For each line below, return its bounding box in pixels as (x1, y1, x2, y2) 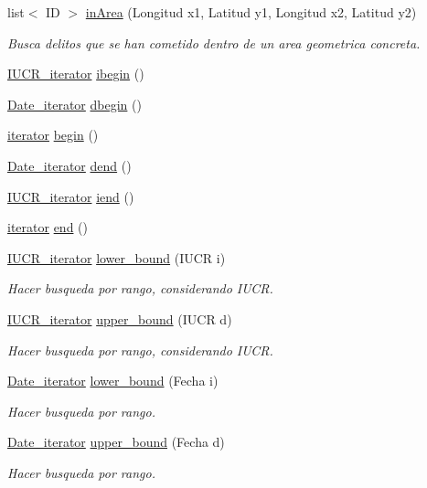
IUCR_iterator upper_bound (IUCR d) (7, 309, 232, 328)
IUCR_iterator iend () (7, 186, 134, 206)
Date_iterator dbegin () (7, 94, 142, 113)
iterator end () (7, 217, 89, 237)
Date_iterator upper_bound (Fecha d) (7, 432, 225, 451)
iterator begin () (7, 125, 99, 144)
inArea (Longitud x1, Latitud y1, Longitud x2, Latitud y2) (85, 3, 417, 21)
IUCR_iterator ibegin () (7, 64, 144, 83)
